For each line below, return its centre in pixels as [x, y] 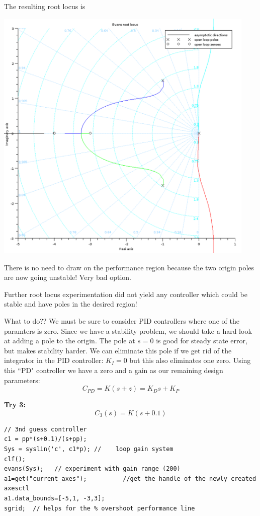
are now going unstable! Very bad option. [68, 277]
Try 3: [15, 404]
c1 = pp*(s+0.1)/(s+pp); [46, 439]
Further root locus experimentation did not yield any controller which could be [126, 294]
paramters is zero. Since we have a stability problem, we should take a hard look [128, 330]
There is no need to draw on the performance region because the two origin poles [129, 267]
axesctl [17, 489]
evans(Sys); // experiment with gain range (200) [92, 469]
